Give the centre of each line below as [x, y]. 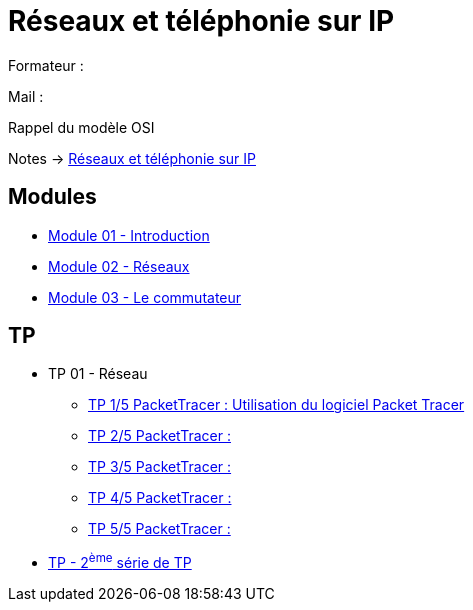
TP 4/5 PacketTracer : [160, 498]
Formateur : [46, 65]
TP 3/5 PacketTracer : [160, 467]
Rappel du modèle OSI [81, 127]
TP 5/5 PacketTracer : [159, 529]
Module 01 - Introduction [129, 235]
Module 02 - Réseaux [119, 266]
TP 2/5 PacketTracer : [159, 436]
